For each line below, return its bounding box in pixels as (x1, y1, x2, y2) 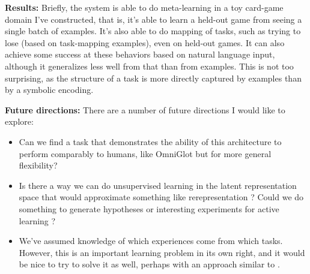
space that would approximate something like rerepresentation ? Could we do (19, 191, 304, 203)
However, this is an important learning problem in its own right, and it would (19, 246, 305, 258)
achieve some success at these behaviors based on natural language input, (5, 48, 275, 61)
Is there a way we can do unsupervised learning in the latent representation (19, 179, 297, 191)
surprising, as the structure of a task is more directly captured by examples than (5, 71, 302, 84)
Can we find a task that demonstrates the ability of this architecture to (19, 135, 282, 147)
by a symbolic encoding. (5, 83, 94, 96)
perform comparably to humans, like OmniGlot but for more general (19, 147, 272, 159)
